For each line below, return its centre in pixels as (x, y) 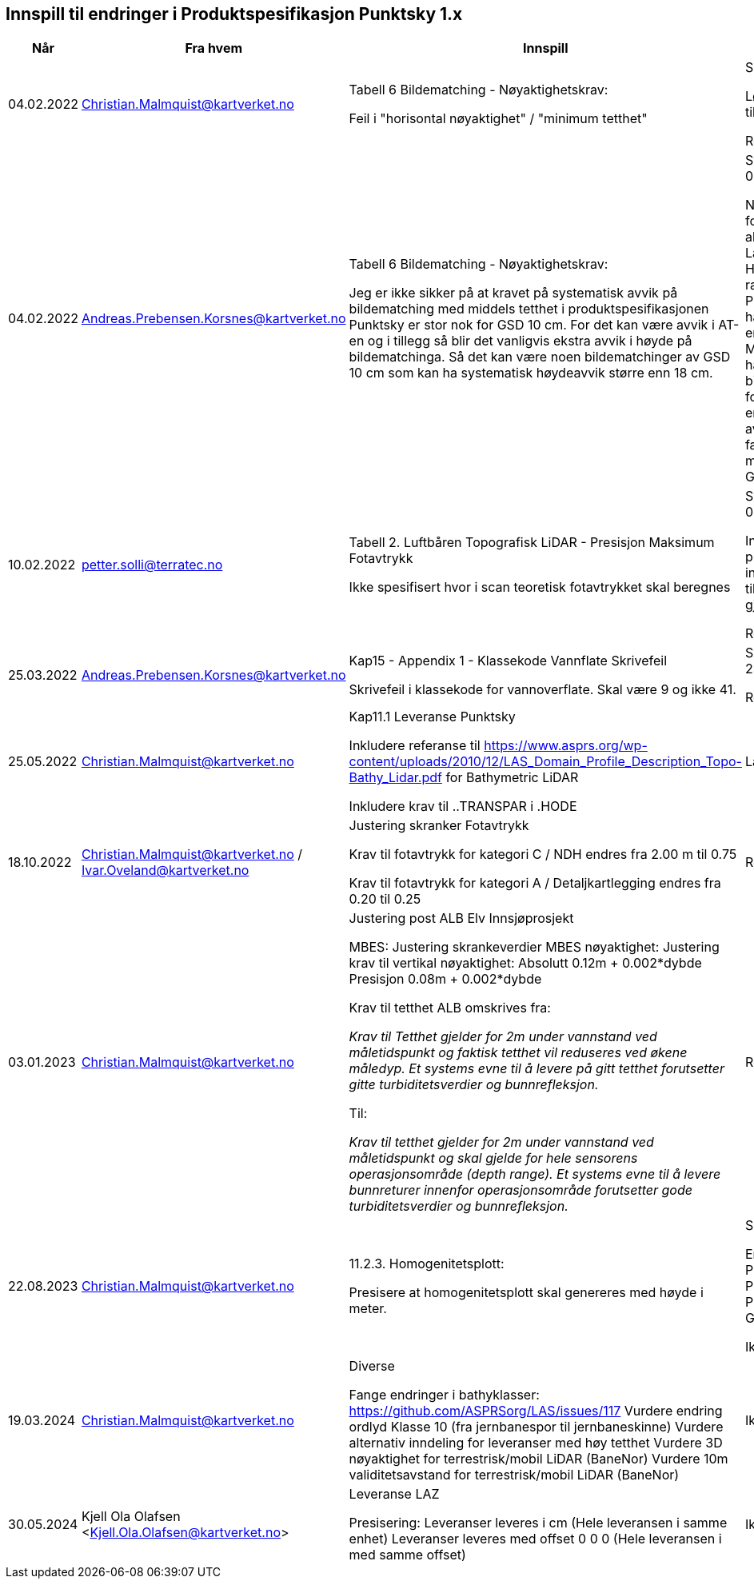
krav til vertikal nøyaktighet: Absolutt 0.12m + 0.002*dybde (525, 963)
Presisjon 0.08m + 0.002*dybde (445, 979)
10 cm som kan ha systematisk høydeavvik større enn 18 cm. (531, 373)
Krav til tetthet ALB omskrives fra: (450, 1008)
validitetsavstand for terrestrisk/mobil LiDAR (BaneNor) (514, 1475)
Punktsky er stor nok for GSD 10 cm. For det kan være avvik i (532, 325)
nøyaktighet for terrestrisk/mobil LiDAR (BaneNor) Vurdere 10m (539, 1459)
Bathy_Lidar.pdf (395, 778)
